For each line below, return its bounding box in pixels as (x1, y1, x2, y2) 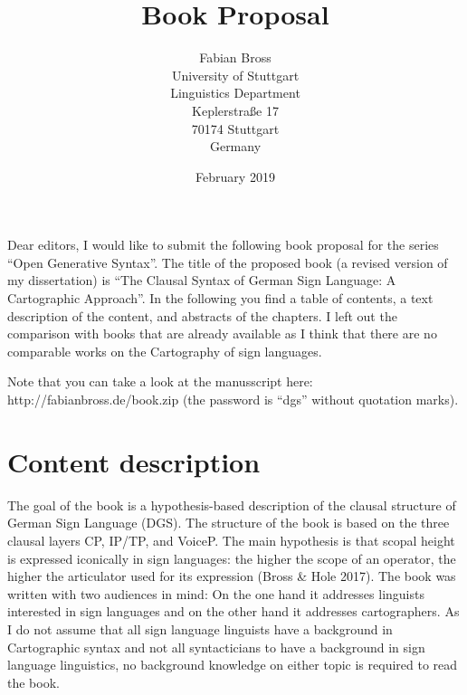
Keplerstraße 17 (192, 100, 279, 119)
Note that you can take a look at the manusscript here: (7, 372, 313, 391)
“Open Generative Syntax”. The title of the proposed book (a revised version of (7, 252, 448, 271)
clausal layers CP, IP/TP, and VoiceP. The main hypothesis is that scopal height (7, 530, 455, 549)
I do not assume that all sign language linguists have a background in (7, 619, 393, 638)
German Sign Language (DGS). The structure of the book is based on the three (7, 513, 450, 532)
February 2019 (195, 167, 275, 186)
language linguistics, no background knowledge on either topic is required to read (7, 655, 458, 674)
